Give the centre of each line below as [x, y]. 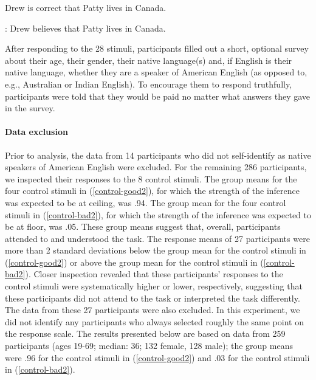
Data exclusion [36, 132]
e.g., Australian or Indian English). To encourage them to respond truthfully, [149, 84]
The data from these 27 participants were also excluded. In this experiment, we [153, 310]
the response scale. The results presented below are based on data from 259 [145, 333]
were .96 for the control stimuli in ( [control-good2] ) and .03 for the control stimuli [157, 357]
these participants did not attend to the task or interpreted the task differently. [153, 298]
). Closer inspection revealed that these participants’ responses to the [154, 274]
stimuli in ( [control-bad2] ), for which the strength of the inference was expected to [158, 214]
